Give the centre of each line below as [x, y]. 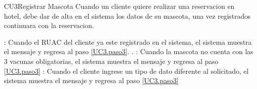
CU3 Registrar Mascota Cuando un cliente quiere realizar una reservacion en [119, 6]
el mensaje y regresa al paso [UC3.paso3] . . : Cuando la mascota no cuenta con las [129, 51]
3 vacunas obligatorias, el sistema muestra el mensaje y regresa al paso [111, 61]
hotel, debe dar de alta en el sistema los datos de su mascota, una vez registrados [128, 15]
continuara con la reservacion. [49, 25]
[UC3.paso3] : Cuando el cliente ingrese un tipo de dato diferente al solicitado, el [126, 71]
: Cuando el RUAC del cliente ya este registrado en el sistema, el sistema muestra [128, 42]
